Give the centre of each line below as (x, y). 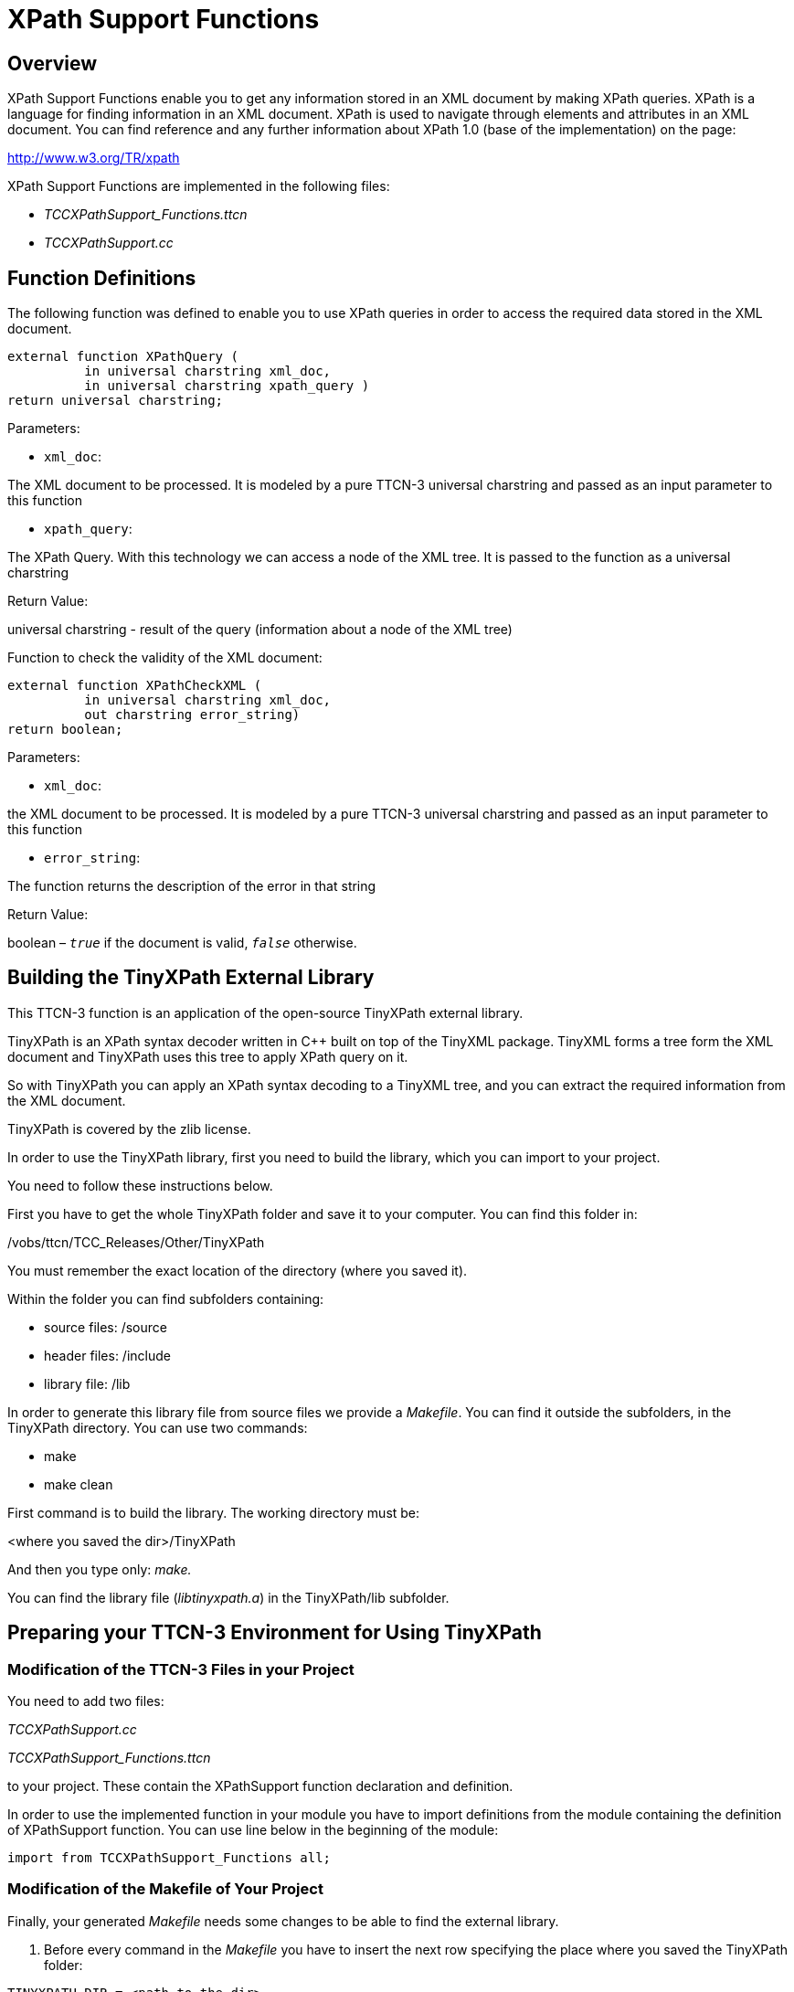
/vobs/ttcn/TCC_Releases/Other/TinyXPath (136, 1242)
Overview (53, 63)
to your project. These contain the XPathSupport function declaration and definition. (260, 1786)
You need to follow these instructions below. (140, 1185)
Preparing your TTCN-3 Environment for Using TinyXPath (275, 1633)
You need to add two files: (86, 1701)
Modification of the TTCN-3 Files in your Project (181, 1669)
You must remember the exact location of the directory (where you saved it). (238, 1270)
